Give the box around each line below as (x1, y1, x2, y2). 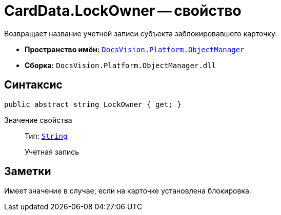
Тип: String (25, 131, 68, 140)
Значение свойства (4, 115, 72, 124)
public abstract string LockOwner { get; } (4, 100, 182, 109)
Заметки (4, 165, 51, 178)
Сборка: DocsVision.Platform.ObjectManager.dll (25, 60, 216, 70)
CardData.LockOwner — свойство (4, 2, 242, 19)
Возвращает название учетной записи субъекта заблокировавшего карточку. (4, 29, 277, 38)
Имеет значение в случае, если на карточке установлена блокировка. (4, 186, 251, 196)
